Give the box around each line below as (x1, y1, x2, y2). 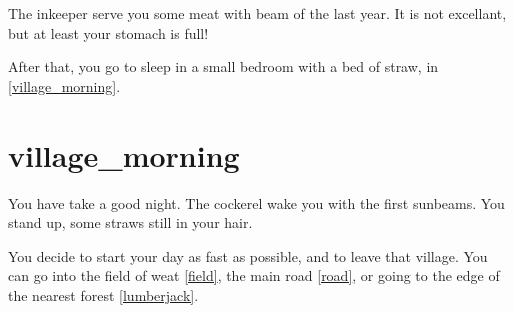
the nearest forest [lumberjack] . (8, 284, 199, 305)
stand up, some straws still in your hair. (8, 212, 253, 233)
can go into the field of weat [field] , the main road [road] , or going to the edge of (8, 265, 500, 286)
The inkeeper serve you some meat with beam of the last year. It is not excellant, (8, 3, 507, 23)
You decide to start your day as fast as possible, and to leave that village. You (8, 245, 488, 266)
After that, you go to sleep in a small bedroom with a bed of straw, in (8, 56, 439, 77)
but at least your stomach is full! (8, 22, 209, 43)
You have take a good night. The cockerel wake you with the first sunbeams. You (8, 192, 505, 213)
